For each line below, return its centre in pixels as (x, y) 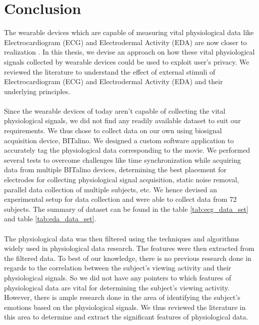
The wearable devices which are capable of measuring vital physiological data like (129, 32)
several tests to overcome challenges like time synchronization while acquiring (122, 159)
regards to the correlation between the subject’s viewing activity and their (118, 268)
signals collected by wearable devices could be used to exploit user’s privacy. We (127, 61)
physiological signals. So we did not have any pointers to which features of (118, 277)
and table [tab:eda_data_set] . (50, 219)
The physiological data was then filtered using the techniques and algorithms (122, 238)
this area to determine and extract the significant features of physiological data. (126, 317)
